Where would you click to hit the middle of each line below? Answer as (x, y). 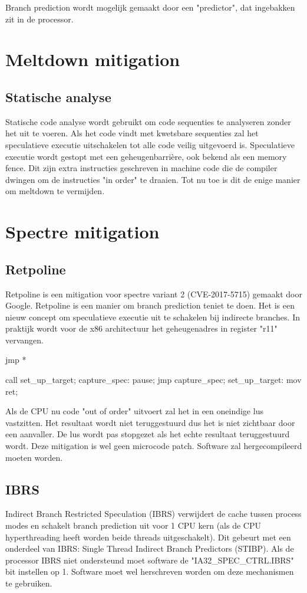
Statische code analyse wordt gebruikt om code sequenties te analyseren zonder (148, 121)
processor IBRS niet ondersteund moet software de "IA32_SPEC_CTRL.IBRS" (150, 560)
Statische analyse (58, 96)
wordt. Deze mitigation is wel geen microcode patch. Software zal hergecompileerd (154, 446)
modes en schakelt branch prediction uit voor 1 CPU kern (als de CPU (133, 525)
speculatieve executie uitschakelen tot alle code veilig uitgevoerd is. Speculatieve (150, 144)
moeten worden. (34, 457)
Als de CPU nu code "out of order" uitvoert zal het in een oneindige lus (134, 411)
